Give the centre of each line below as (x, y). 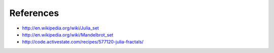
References (34, 13)
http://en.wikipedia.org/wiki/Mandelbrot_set (68, 34)
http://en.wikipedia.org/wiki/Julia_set (60, 28)
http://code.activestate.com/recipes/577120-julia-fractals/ (83, 42)
